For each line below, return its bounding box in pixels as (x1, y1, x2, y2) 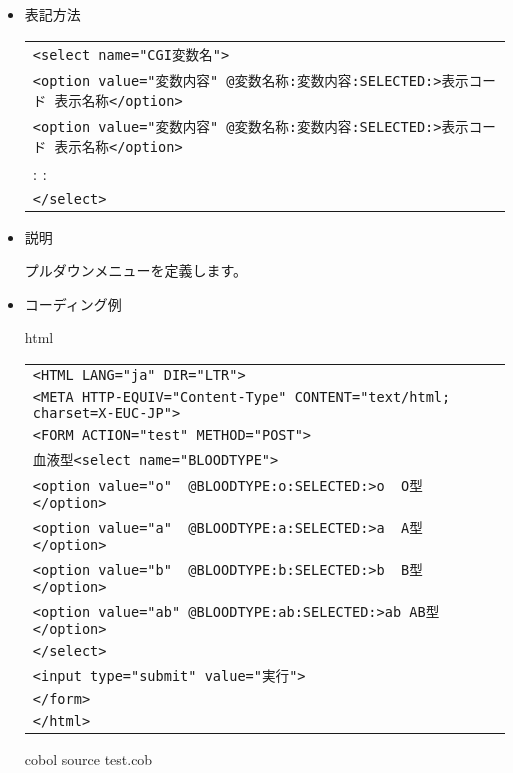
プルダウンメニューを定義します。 (24, 260, 247, 281)
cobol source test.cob (24, 748, 153, 769)
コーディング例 (24, 293, 122, 314)
